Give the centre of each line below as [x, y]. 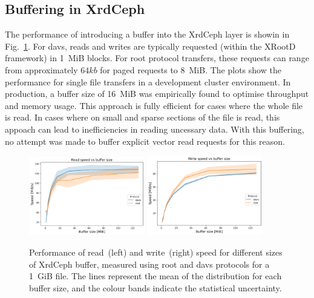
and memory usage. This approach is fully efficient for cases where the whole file [154, 105]
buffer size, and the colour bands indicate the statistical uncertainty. [155, 287]
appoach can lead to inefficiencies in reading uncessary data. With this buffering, [155, 129]
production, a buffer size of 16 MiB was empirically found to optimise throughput [157, 94]
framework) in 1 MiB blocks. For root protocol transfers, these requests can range [157, 58]
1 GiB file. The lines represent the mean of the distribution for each [155, 276]
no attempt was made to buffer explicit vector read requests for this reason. [145, 141]
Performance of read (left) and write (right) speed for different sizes [156, 252]
